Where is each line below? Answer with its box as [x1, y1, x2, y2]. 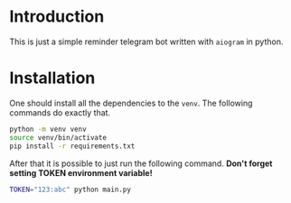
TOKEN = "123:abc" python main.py [9, 185, 131, 194]
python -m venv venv [9, 125, 88, 134]
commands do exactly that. [9, 106, 111, 118]
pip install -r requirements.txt [9, 142, 136, 151]
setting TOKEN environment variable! [9, 167, 153, 178]
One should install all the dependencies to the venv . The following [9, 97, 253, 108]
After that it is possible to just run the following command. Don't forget [9, 158, 273, 169]
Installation [9, 68, 96, 88]
